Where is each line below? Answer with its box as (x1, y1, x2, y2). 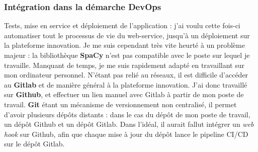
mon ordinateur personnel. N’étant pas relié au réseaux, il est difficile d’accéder (4, 69, 248, 80)
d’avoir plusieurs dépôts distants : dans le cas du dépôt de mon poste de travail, (4, 109, 250, 119)
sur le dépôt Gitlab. (4, 138, 65, 149)
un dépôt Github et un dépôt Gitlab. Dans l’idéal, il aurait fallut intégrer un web (4, 119, 254, 129)
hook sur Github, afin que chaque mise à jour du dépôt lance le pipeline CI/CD (4, 128, 248, 139)
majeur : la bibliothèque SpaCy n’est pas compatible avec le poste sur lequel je (4, 50, 250, 60)
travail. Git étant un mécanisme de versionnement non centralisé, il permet (4, 99, 237, 109)
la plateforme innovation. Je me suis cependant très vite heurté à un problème (4, 40, 245, 50)
